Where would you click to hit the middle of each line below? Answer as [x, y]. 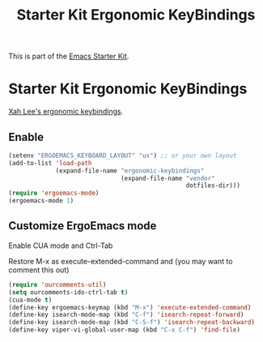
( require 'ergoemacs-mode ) [54, 193]
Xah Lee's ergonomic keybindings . [66, 112]
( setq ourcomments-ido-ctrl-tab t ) [68, 292]
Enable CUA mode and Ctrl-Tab [61, 246]
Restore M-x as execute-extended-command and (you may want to [121, 261]
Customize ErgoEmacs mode [83, 226]
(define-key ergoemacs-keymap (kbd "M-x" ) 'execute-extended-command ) [130, 307]
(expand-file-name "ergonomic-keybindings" [130, 171]
